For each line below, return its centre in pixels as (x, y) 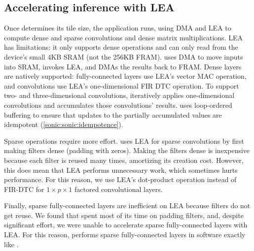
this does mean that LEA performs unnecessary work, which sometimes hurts (121, 170)
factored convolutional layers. (119, 189)
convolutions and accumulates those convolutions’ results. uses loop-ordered (118, 105)
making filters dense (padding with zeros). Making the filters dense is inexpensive (127, 150)
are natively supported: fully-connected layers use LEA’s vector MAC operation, (125, 76)
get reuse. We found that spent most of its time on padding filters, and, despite (124, 215)
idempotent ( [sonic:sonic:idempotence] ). (64, 124)
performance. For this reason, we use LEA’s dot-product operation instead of (120, 179)
